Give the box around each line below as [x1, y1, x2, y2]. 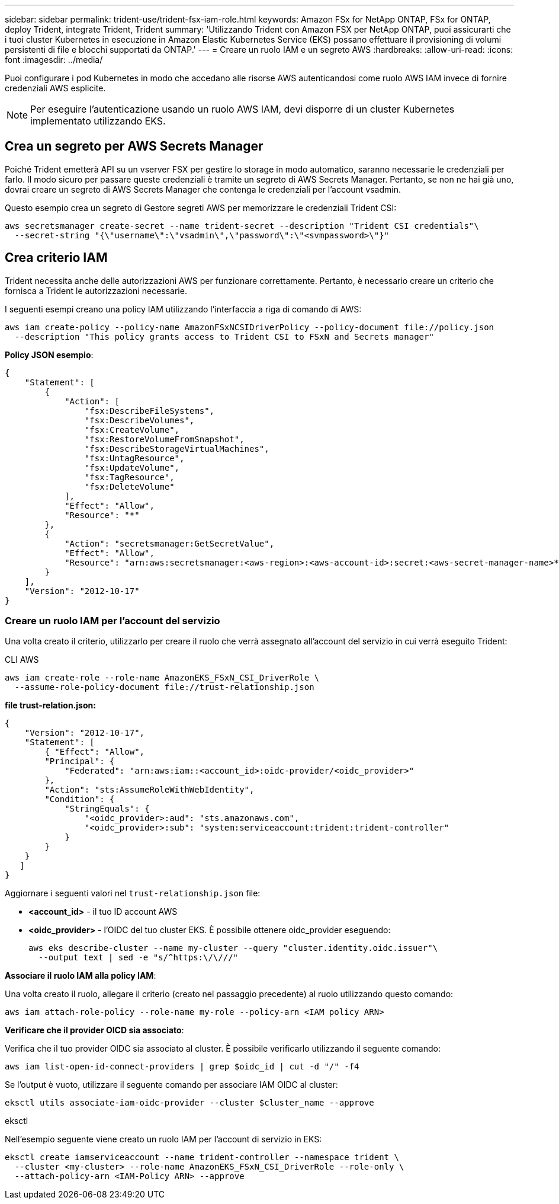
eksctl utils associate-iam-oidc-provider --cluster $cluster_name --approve [5, 1098, 374, 1108]
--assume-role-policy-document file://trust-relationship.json [14, 682, 314, 692]
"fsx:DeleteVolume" [84, 481, 175, 491]
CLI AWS [5, 654, 39, 665]
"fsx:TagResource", [84, 472, 175, 482]
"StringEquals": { [65, 804, 150, 814]
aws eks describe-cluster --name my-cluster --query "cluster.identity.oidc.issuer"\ [28, 943, 438, 953]
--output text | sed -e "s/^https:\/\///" [38, 953, 239, 963]
